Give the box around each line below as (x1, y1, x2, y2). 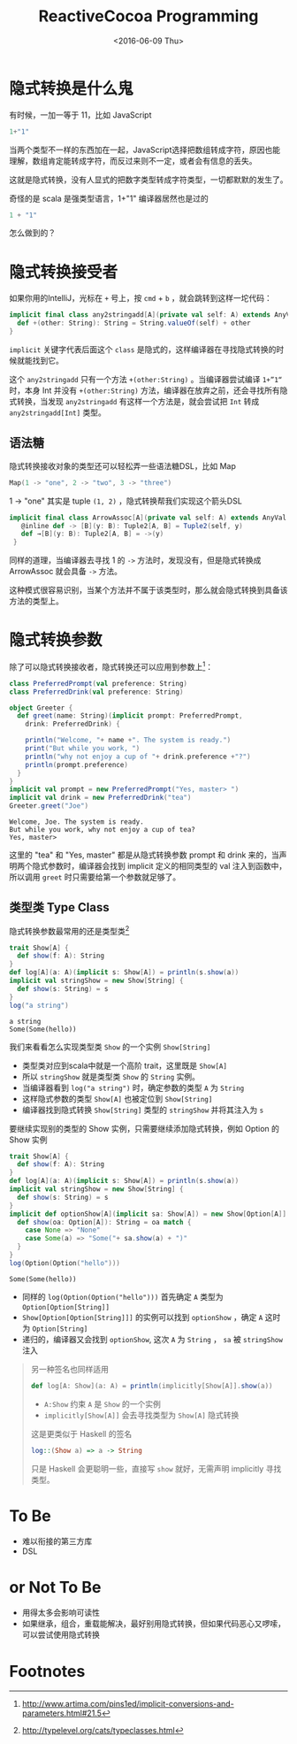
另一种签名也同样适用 (30, 1364, 109, 1374)
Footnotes (9, 1661, 86, 1681)
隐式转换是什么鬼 (9, 78, 134, 98)
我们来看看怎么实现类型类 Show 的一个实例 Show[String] (9, 1041, 211, 1052)
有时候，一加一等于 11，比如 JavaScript (9, 109, 152, 120)
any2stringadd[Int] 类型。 (9, 407, 106, 418)
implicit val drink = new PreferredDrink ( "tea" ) (9, 794, 192, 803)
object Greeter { (9, 703, 73, 712)
